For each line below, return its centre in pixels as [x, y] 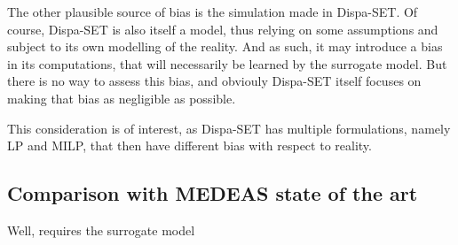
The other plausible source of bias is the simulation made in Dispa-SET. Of [213, 11]
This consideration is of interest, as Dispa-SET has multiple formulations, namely [229, 128]
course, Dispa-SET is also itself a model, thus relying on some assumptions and [223, 29]
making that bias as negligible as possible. [122, 98]
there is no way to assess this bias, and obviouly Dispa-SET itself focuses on [214, 81]
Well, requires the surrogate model [101, 230]
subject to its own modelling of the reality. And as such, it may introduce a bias [225, 46]
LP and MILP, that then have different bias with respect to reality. [190, 145]
